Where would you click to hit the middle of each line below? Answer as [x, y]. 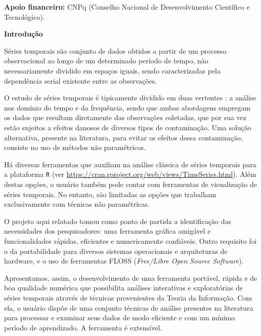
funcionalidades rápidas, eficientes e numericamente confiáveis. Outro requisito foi [130, 240]
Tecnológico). [25, 16]
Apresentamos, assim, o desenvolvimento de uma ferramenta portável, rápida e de [131, 277]
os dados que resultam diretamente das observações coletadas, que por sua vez [125, 117]
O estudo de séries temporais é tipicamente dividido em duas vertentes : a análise [130, 98]
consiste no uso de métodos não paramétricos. [75, 147]
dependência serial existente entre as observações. [81, 80]
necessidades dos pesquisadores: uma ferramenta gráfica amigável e [107, 231]
